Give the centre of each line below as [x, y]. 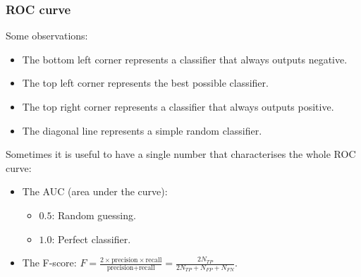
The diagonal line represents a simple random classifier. [142, 130]
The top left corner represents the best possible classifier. [145, 83]
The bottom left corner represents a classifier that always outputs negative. [185, 59]
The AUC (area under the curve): [95, 191]
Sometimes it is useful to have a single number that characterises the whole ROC [181, 154]
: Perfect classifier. [91, 239]
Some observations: [47, 36]
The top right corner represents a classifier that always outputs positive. [178, 106]
